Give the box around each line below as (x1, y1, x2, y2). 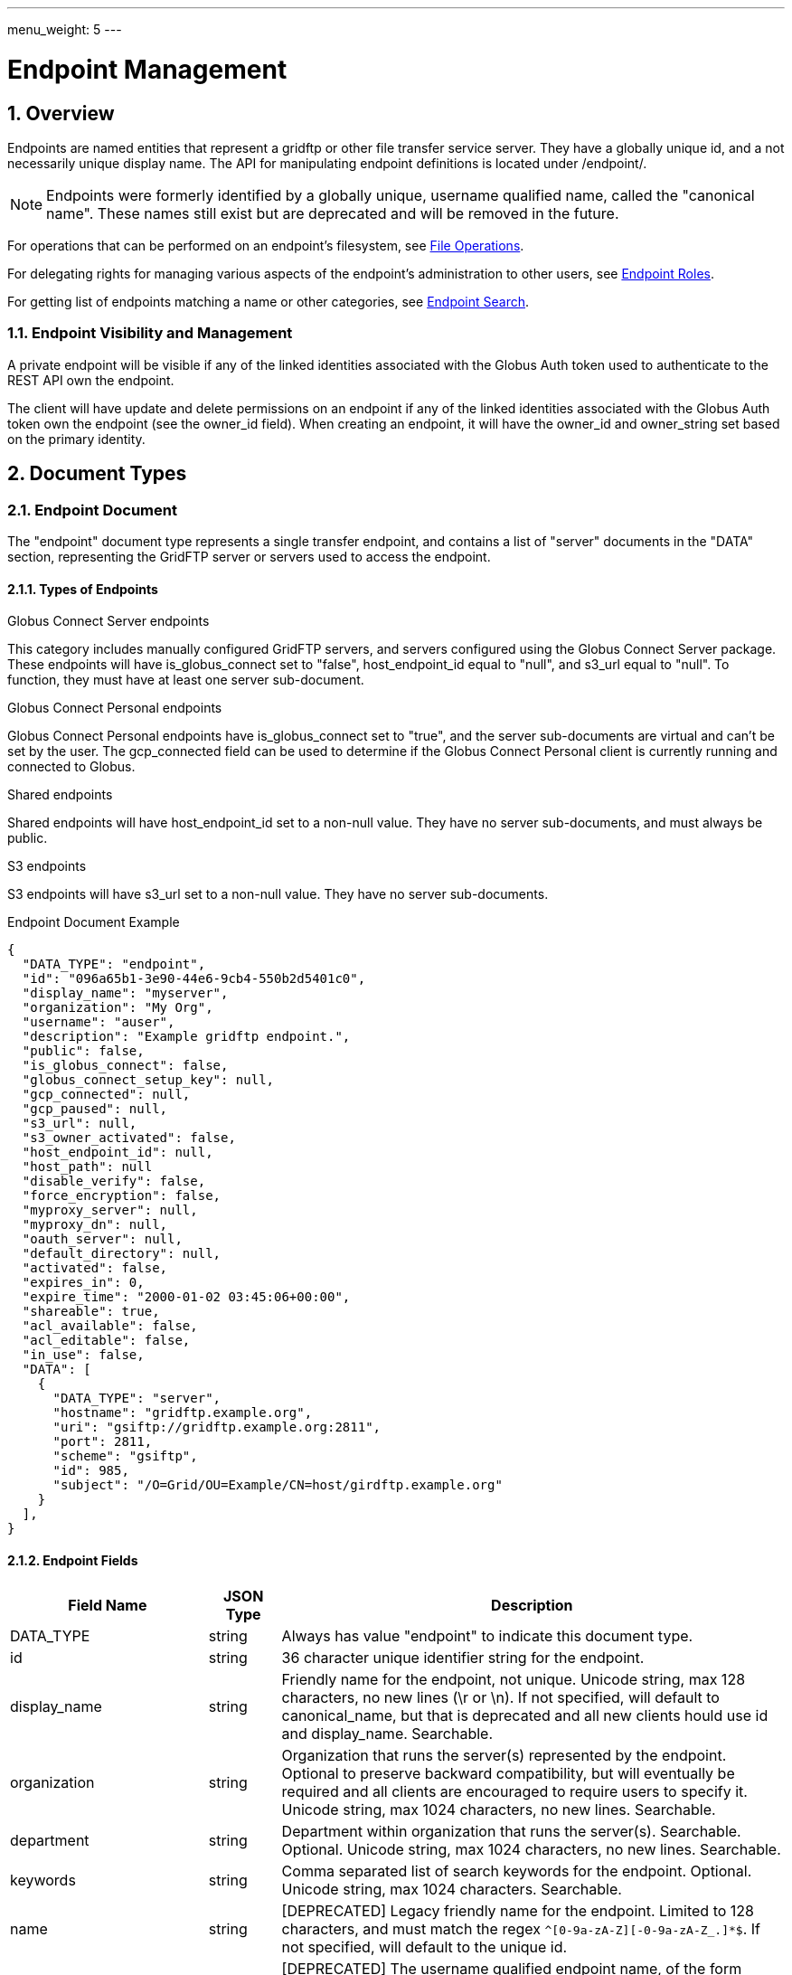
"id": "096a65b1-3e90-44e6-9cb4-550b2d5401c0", (22, 971, 366, 987)
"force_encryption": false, (22, 1188, 222, 1204)
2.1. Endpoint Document (7, 500, 177, 519)
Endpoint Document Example (7, 914, 180, 931)
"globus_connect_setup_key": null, (22, 1073, 275, 1088)
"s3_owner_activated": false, (22, 1130, 236, 1146)
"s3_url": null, (22, 1116, 137, 1131)
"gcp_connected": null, (22, 1087, 191, 1102)
